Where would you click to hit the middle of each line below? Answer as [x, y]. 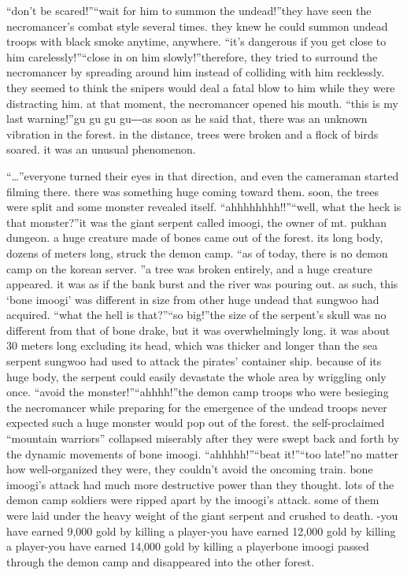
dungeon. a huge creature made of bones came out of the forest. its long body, [195, 237]
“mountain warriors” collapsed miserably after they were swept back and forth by [203, 438]
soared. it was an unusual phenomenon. [101, 149]
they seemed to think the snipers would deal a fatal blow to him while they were [201, 87]
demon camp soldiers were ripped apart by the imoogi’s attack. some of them [193, 500]
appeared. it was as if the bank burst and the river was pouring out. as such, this [202, 284]
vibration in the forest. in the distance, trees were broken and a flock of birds [192, 134]
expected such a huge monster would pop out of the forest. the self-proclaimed [196, 423]
